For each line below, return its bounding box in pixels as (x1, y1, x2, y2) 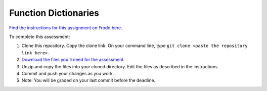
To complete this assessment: (9, 34, 70, 40)
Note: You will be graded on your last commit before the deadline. (21, 77, 156, 84)
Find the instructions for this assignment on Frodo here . (9, 25, 123, 31)
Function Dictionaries (9, 7, 99, 18)
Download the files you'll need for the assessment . (21, 57, 125, 63)
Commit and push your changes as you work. (21, 70, 114, 76)
